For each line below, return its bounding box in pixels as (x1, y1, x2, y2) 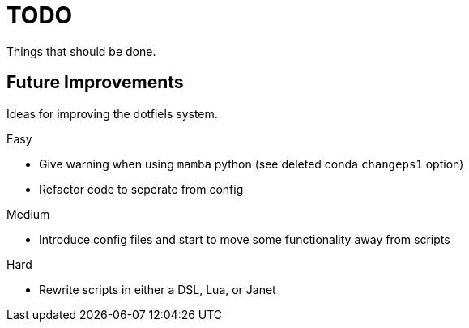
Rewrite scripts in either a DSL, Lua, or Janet (39, 282, 276, 296)
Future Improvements (6, 72, 184, 93)
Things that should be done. (6, 44, 156, 58)
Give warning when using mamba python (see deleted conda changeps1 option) (39, 156, 464, 171)
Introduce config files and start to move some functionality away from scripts (39, 232, 450, 246)
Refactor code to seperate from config (39, 181, 244, 196)
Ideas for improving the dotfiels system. (6, 106, 218, 121)
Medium (6, 207, 50, 221)
